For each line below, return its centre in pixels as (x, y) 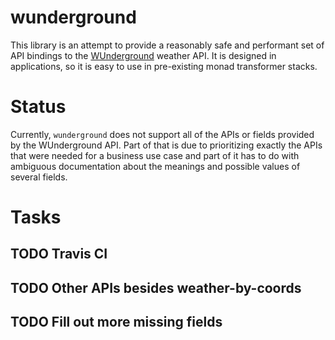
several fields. (39, 177)
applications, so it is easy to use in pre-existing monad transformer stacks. (164, 66)
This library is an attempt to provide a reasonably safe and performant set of (167, 45)
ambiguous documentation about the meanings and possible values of (155, 166)
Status (38, 107)
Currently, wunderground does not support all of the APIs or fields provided (162, 134)
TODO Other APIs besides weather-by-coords (156, 287)
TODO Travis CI (59, 254)
